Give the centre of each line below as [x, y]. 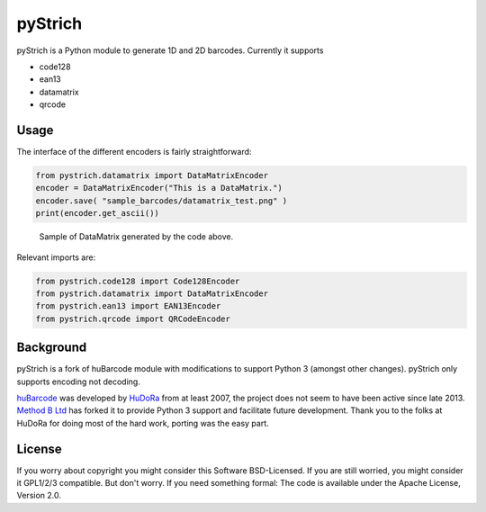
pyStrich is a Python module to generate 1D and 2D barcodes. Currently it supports [170, 50]
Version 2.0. [39, 496]
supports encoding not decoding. [79, 382]
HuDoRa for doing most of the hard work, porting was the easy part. [143, 423]
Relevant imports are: [56, 257]
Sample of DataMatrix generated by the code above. [136, 237]
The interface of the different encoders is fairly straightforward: [134, 152]
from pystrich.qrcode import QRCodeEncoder [133, 319]
